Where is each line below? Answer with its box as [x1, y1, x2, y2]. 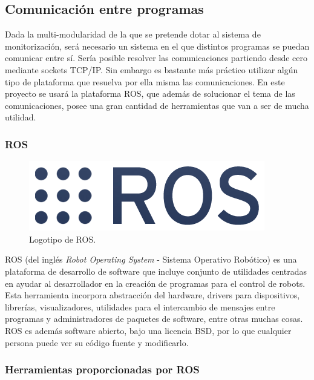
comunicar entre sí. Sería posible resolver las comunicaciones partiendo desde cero [5, 51, 308, 64]
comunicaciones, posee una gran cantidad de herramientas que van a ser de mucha [5, 99, 309, 111]
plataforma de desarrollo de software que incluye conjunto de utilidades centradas [5, 264, 307, 277]
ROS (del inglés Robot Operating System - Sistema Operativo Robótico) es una [5, 253, 297, 266]
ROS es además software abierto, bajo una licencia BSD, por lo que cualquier [5, 324, 292, 336]
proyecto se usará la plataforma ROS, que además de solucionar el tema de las [5, 87, 295, 100]
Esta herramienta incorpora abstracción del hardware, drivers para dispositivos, [5, 289, 300, 301]
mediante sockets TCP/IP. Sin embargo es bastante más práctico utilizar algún [5, 63, 298, 76]
